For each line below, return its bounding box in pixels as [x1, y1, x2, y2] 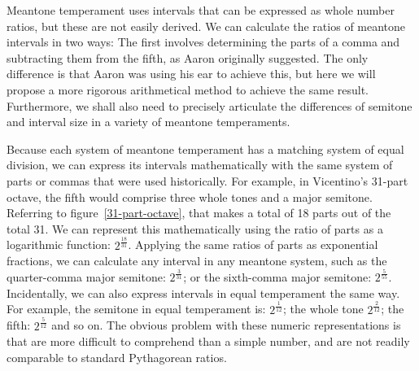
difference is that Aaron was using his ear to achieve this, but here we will [7, 65, 376, 82]
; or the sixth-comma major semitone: [183, 268, 372, 286]
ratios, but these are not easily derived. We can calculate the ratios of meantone [7, 17, 406, 34]
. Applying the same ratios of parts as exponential [128, 236, 378, 253]
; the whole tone [282, 300, 364, 317]
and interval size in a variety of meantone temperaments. [7, 113, 290, 130]
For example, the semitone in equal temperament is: [7, 300, 266, 317]
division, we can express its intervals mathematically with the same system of [7, 156, 393, 173]
